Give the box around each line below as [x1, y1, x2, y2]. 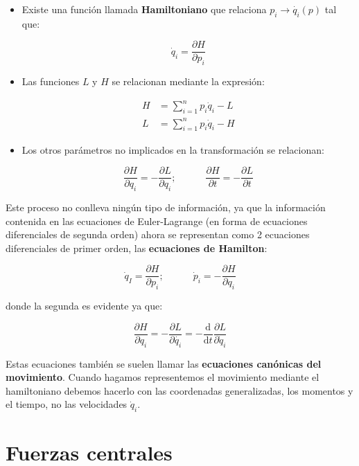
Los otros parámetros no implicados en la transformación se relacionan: [21, 142, 324, 156]
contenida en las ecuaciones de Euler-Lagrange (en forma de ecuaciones [6, 213, 308, 228]
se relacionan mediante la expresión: [112, 74, 265, 89]
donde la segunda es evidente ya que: [6, 298, 163, 313]
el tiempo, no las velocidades [6, 397, 128, 411]
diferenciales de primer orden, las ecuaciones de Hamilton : [6, 240, 268, 255]
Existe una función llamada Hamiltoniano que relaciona [21, 2, 267, 16]
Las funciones [21, 74, 80, 89]
